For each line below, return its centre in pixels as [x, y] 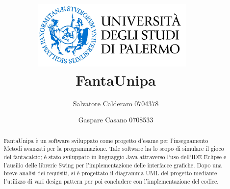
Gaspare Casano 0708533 [116, 120]
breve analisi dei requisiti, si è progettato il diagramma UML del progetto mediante [110, 173]
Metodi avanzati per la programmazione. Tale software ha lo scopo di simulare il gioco [114, 149]
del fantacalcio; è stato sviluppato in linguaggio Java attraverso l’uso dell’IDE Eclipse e [115, 157]
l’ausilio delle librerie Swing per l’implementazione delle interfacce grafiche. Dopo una [113, 165]
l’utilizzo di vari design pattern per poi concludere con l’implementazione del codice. [111, 181]
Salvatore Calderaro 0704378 [116, 103]
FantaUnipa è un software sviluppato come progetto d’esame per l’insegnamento [106, 140]
